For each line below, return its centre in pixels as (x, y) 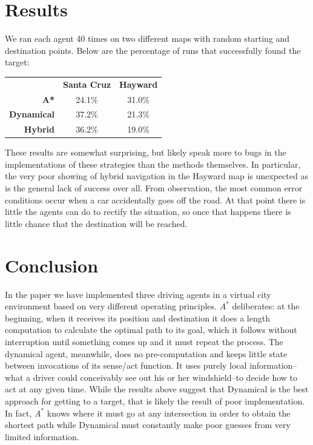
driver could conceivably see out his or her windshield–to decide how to (165, 377)
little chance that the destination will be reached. (96, 223)
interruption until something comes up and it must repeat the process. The (144, 341)
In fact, (18, 413)
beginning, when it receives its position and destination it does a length (137, 318)
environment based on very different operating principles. (111, 306)
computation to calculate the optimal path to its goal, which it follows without (151, 330)
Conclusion (52, 265)
